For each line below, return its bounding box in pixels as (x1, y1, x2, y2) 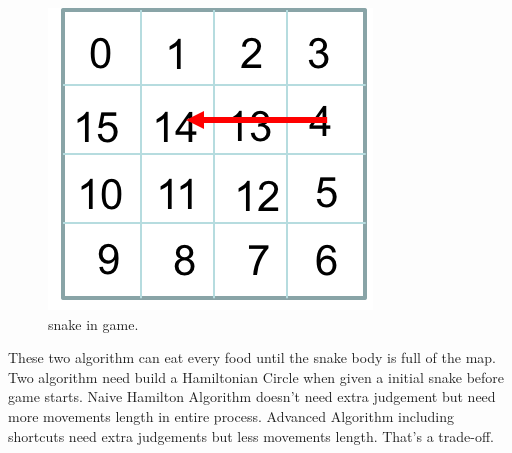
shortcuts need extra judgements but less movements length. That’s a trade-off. (8, 425, 494, 446)
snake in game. (48, 313, 139, 334)
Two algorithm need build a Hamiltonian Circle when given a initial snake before (8, 366, 505, 387)
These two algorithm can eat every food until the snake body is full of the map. (8, 347, 496, 368)
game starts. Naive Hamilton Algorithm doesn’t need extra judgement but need (8, 386, 496, 407)
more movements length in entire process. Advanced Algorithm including (8, 405, 455, 426)
